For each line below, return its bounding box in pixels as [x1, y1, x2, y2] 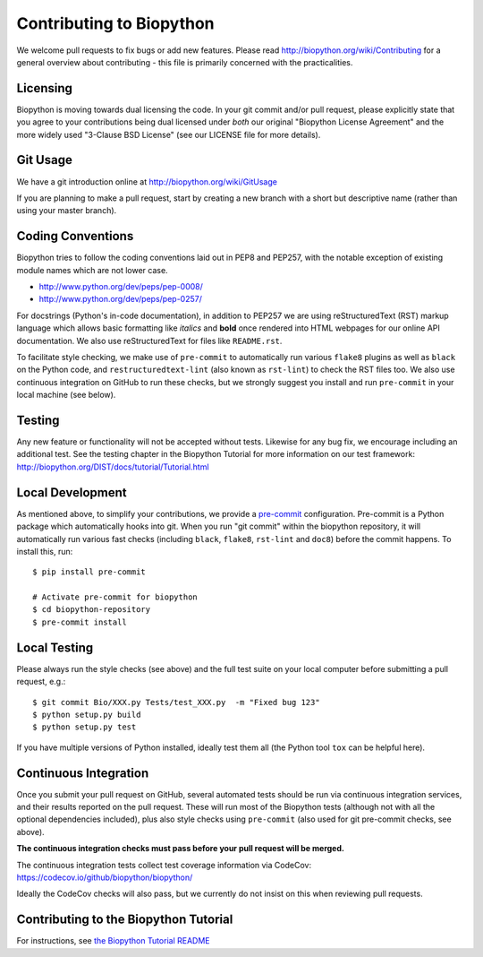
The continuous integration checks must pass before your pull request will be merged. [16, 843, 344, 854]
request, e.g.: [16, 677, 66, 687]
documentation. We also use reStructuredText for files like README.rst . [16, 335, 283, 346]
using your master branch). [16, 205, 117, 216]
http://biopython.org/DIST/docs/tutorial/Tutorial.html [16, 461, 209, 472]
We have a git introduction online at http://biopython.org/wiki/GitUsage [16, 176, 277, 187]
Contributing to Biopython [16, 13, 215, 33]
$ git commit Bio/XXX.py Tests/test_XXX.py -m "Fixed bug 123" [32, 697, 321, 707]
